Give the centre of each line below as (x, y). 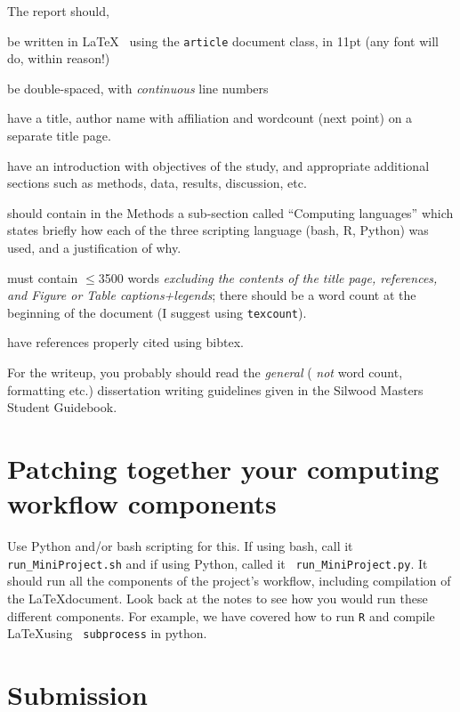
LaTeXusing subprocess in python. (107, 633)
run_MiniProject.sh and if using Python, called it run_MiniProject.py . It (218, 563)
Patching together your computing (223, 468)
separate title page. (59, 136)
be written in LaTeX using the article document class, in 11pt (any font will (223, 40)
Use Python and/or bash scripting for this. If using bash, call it (180, 546)
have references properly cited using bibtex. (125, 342)
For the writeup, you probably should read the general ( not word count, (205, 372)
